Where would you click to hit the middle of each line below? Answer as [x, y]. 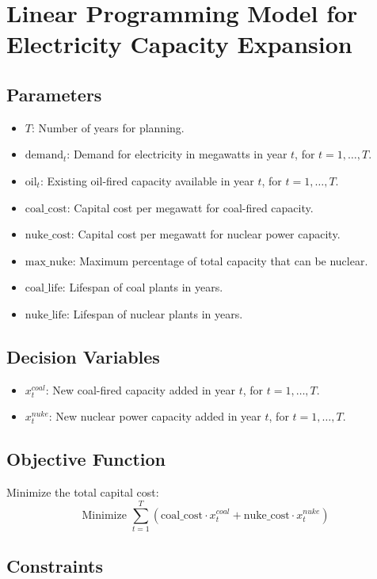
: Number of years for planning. [108, 127]
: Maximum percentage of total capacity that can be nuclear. [220, 260]
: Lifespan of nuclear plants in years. [154, 313]
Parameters [54, 94]
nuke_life [46, 315]
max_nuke [49, 262]
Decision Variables [83, 356]
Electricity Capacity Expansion [179, 44]
